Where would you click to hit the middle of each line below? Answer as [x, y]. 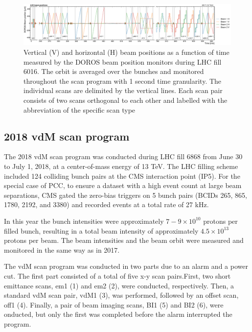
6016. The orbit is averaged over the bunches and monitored [114, 71]
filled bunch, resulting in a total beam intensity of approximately [101, 230]
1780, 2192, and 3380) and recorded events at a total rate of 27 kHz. [106, 204]
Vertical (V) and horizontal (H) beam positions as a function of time [126, 52]
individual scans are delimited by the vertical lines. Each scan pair [123, 90]
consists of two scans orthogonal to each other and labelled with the [126, 100]
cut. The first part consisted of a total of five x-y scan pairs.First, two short [117, 275]
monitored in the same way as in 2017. [62, 249]
